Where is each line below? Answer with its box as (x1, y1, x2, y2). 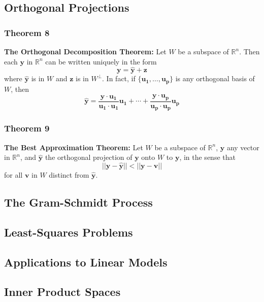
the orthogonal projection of (45, 152, 133, 162)
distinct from (49, 170, 89, 180)
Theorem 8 (4, 26, 50, 39)
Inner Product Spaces (4, 284, 121, 299)
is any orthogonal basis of (175, 73, 255, 84)
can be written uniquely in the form (45, 56, 157, 66)
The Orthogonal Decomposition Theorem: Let (4, 46, 167, 56)
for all (4, 170, 23, 180)
